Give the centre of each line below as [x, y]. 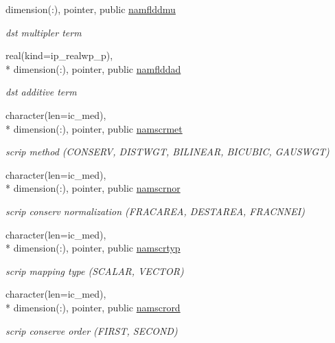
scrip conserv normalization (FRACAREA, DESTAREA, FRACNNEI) [155, 211]
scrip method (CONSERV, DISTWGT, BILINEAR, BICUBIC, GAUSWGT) [167, 152]
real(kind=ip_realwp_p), [59, 55]
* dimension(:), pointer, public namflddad [93, 68]
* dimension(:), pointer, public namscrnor [93, 188]
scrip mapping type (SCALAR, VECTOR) [95, 270]
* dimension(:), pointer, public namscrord [93, 307]
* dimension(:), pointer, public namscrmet [94, 128]
